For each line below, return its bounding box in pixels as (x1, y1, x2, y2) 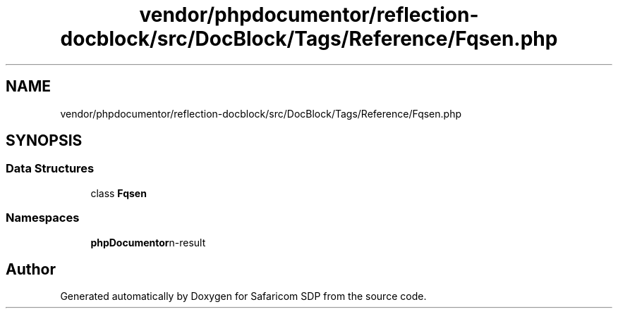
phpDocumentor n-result (90, 236, 206, 249)
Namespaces (6, 211, 80, 225)
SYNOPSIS (6, 132, 83, 150)
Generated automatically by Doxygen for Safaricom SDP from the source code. (60, 290, 427, 303)
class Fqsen (90, 187, 147, 199)
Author (6, 260, 56, 278)
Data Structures (6, 161, 95, 176)
